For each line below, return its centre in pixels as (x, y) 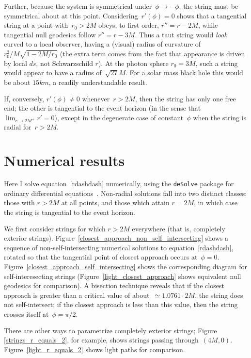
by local (16, 63)
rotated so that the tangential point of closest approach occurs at (101, 257)
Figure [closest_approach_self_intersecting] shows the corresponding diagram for (125, 266)
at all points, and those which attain (115, 203)
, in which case (216, 203)
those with (19, 203)
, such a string (217, 63)
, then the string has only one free (185, 98)
